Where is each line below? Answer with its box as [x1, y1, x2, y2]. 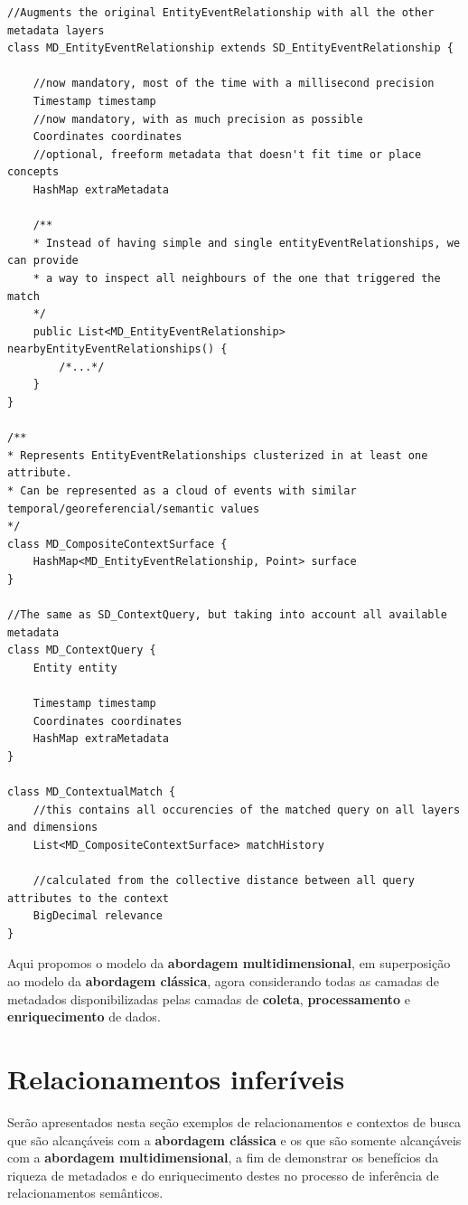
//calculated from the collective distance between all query [33, 874, 416, 888]
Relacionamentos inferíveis [7, 1060, 345, 1097]
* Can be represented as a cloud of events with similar [7, 485, 357, 498]
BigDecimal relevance [33, 909, 163, 923]
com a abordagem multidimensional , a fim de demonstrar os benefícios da [7, 1148, 439, 1167]
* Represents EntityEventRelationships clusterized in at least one [7, 448, 428, 462]
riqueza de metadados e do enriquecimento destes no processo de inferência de [7, 1165, 439, 1184]
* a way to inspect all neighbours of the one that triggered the [33, 271, 441, 285]
